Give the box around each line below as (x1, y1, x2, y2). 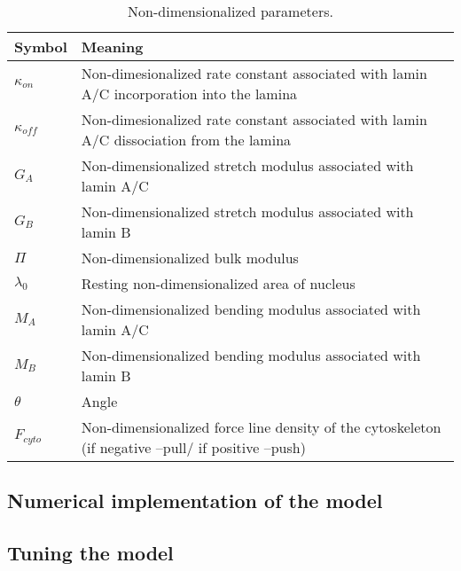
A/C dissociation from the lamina (81, 129, 292, 150)
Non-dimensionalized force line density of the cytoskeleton (81, 417, 441, 437)
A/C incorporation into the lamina (81, 83, 298, 104)
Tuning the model (7, 539, 174, 567)
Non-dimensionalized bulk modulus (81, 247, 299, 268)
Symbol (14, 36, 67, 57)
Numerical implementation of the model (7, 487, 383, 514)
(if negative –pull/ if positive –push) (81, 437, 306, 458)
